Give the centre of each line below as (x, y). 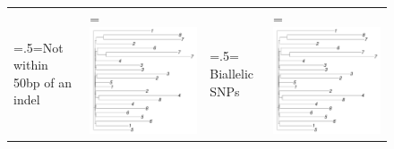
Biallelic (232, 74)
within (31, 65)
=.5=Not (39, 47)
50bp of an (43, 82)
